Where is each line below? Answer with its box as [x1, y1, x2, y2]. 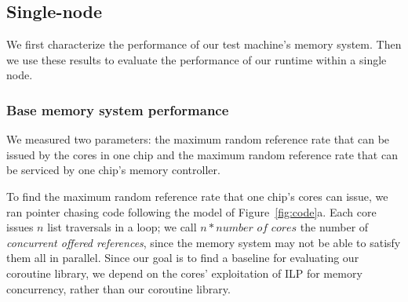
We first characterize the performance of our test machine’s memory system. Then [6, 36, 402, 53]
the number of [300, 219, 369, 235]
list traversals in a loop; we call [47, 219, 197, 235]
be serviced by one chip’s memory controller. [6, 162, 220, 178]
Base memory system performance [6, 100, 229, 119]
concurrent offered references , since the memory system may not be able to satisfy [6, 234, 401, 250]
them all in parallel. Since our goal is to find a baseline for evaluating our [6, 249, 359, 266]
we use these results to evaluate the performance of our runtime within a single [6, 51, 387, 67]
